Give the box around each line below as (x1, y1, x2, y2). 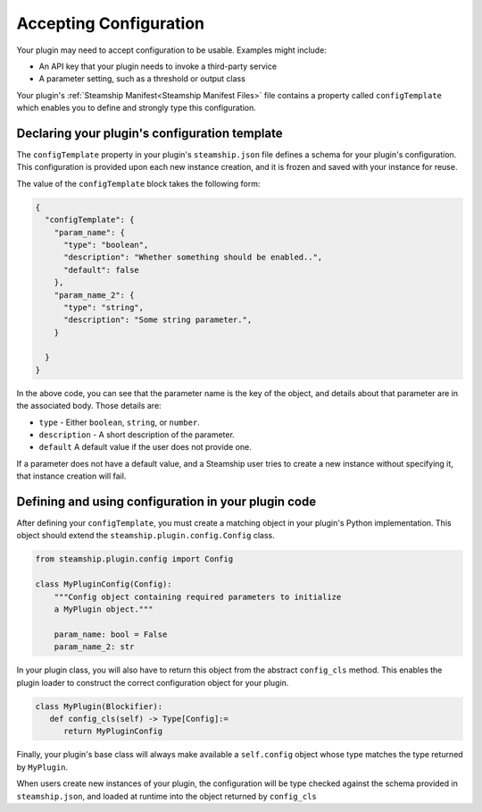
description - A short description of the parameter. (38, 429, 236, 440)
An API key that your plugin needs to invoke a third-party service (38, 61, 277, 72)
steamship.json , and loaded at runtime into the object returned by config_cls (16, 791, 317, 801)
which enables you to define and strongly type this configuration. (16, 103, 256, 114)
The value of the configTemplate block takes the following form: (16, 178, 261, 189)
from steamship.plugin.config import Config (35, 554, 234, 564)
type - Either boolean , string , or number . (38, 417, 200, 427)
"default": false (63, 265, 140, 275)
